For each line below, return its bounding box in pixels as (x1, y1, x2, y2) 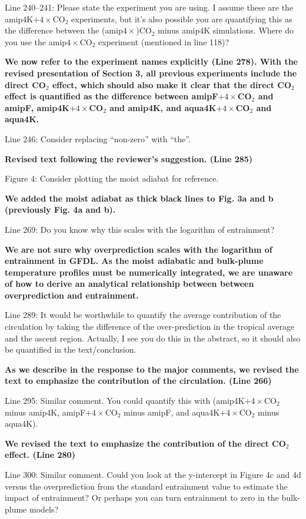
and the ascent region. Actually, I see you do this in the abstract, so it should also (5, 332, 301, 344)
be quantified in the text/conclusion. (5, 343, 137, 356)
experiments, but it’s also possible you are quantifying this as (71, 12, 292, 25)
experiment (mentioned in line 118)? (98, 35, 229, 48)
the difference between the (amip (5, 24, 123, 36)
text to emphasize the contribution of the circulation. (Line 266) (5, 374, 272, 387)
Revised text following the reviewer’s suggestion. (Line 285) (5, 152, 253, 165)
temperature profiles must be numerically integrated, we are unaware (5, 266, 293, 278)
